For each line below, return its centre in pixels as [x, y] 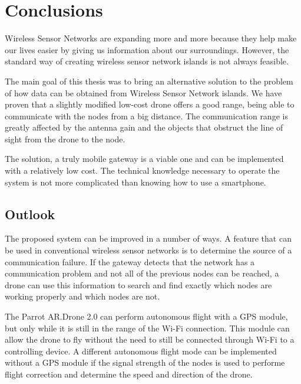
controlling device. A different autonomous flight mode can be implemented [141, 351]
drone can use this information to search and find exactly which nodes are [138, 284]
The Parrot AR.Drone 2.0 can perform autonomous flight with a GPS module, [146, 316]
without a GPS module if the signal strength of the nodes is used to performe [145, 362]
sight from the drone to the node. [65, 139]
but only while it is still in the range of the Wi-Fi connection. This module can [147, 328]
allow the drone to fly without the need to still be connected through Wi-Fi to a [150, 339]
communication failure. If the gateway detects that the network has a [130, 261]
